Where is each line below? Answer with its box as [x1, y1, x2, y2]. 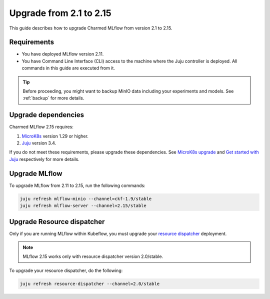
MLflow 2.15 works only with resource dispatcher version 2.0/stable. [22, 253, 163, 259]
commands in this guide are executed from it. [21, 65, 115, 71]
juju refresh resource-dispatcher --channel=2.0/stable [19, 280, 160, 286]
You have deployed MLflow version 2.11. [21, 51, 104, 57]
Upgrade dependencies [9, 110, 84, 119]
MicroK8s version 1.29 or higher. [21, 133, 88, 139]
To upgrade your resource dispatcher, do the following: [9, 267, 123, 273]
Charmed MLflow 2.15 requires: [9, 124, 73, 130]
